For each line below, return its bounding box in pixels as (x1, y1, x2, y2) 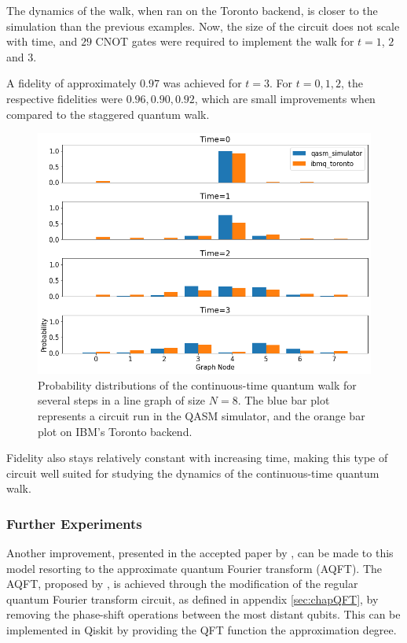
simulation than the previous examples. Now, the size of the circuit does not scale (6, 17, 400, 34)
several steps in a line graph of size (38, 392, 206, 408)
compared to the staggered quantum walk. (6, 105, 210, 122)
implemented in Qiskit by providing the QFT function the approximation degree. (6, 622, 397, 638)
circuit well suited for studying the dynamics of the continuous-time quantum (6, 464, 379, 481)
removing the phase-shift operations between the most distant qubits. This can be (6, 606, 401, 623)
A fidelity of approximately (6, 75, 137, 91)
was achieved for (163, 75, 242, 91)
